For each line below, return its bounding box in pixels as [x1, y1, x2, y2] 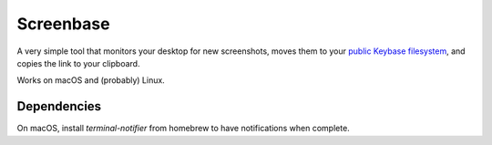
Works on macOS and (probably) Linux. [16, 75, 166, 86]
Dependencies [16, 98, 102, 114]
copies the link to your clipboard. [16, 57, 140, 68]
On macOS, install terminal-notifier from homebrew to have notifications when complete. [16, 123, 350, 134]
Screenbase [16, 14, 110, 34]
